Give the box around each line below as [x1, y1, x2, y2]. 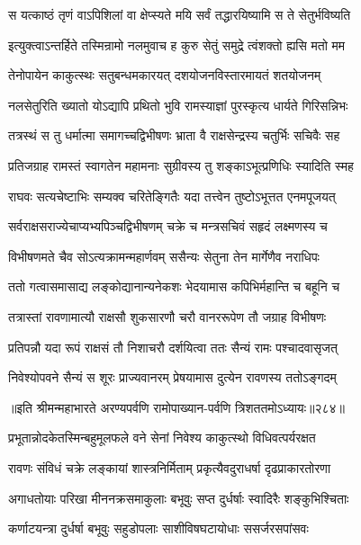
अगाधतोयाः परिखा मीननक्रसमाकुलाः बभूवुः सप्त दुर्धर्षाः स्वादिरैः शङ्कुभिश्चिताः [8, 488, 349, 507]
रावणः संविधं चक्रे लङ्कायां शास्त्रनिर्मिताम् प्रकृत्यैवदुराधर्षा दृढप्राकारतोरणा [8, 458, 331, 477]
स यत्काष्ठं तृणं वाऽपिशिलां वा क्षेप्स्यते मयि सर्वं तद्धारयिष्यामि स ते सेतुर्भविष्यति [8, 5, 351, 23]
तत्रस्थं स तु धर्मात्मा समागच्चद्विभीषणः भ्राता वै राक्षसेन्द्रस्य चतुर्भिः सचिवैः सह [8, 126, 340, 145]
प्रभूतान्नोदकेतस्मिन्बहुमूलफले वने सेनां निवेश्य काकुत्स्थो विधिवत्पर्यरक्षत [8, 428, 316, 447]
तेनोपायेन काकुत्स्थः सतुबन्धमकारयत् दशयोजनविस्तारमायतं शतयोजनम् [8, 66, 321, 85]
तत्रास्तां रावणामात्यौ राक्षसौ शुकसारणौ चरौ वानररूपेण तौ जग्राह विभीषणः [8, 307, 326, 326]
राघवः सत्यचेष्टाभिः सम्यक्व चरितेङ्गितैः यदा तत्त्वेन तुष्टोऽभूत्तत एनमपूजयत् [8, 186, 336, 205]
